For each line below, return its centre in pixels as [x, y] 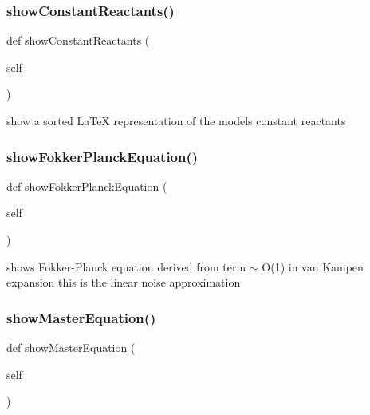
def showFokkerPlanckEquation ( [87, 186]
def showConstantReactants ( [78, 40]
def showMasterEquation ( [71, 347]
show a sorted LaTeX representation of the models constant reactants [176, 121]
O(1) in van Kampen [313, 266]
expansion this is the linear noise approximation [124, 282]
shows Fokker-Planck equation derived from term [126, 266]
